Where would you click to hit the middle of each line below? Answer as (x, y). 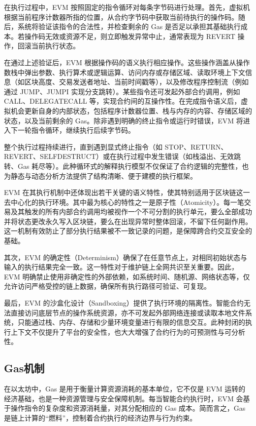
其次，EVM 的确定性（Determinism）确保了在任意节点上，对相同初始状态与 (126, 257)
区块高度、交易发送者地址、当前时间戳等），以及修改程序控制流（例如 (136, 82)
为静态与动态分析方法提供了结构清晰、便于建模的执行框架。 (100, 175)
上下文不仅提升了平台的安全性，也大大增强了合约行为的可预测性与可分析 (128, 331)
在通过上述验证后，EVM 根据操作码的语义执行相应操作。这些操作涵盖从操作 (127, 62)
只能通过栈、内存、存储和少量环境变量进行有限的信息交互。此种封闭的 (131, 322)
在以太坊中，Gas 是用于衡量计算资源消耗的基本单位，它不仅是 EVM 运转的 (125, 389)
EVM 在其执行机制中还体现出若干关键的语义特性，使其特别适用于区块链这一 (127, 192)
